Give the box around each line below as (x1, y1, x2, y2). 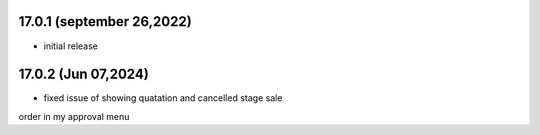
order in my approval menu (18, 110, 130, 122)
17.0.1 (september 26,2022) (18, 13, 192, 30)
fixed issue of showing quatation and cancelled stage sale (43, 92, 283, 104)
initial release (43, 40, 99, 52)
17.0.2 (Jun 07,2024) (18, 66, 149, 83)
